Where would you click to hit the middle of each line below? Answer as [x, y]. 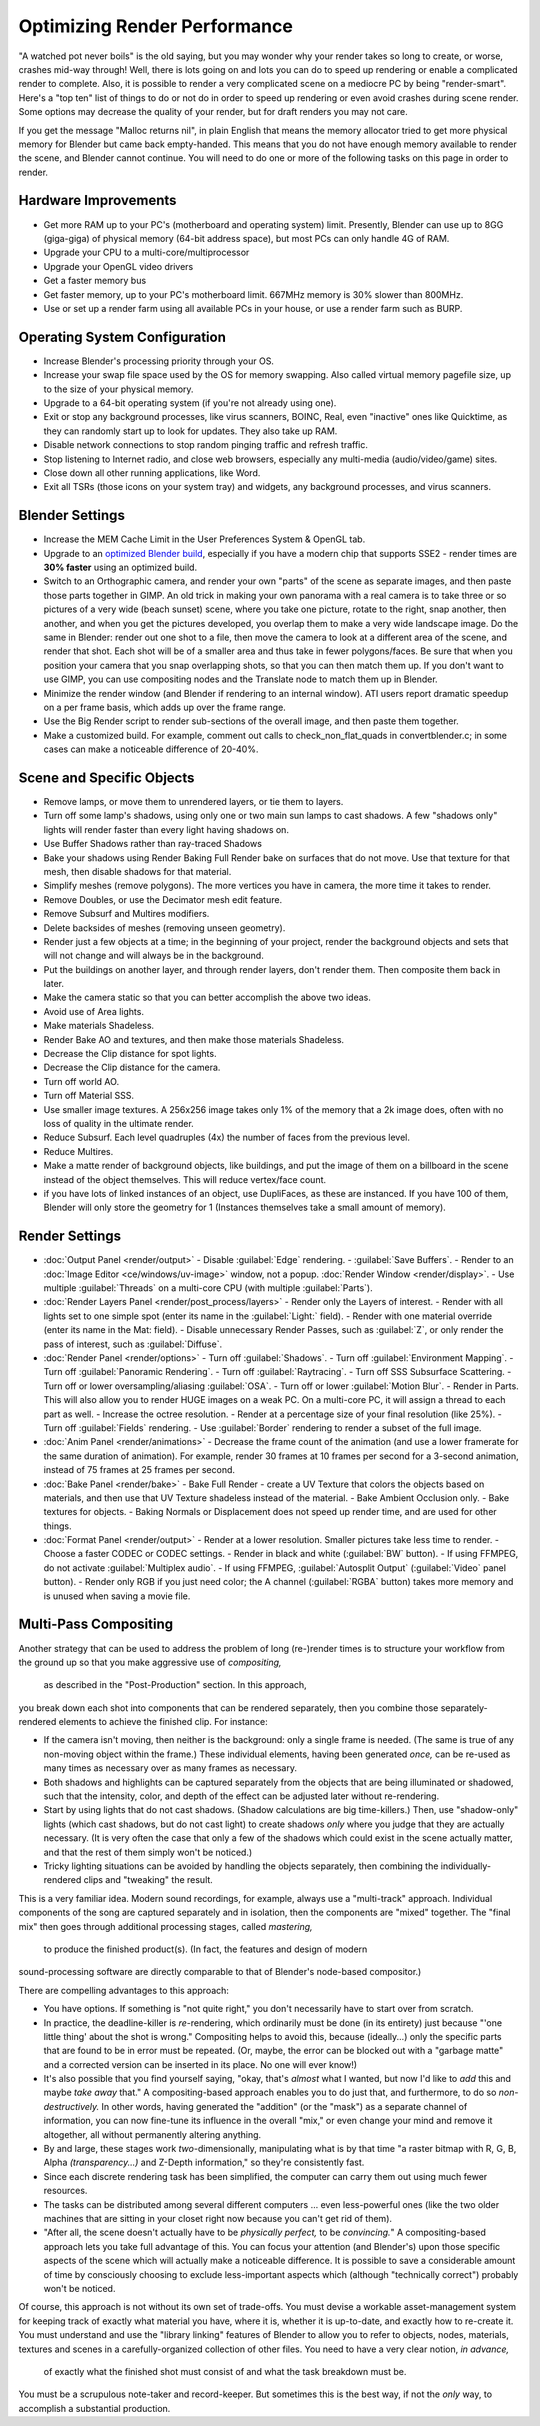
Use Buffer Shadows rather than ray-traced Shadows [152, 844]
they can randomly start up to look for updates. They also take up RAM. [190, 431]
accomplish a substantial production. [94, 2408]
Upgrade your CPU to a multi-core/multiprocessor [146, 252]
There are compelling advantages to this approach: [124, 1990]
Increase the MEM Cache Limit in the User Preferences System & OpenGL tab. [204, 539]
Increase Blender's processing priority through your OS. [159, 361]
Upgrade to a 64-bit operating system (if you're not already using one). [190, 403]
